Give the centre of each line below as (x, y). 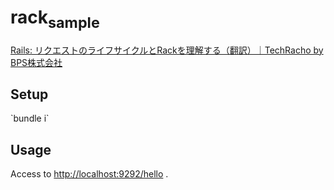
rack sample (55, 19)
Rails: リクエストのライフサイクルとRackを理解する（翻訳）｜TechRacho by (167, 50)
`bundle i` (30, 118)
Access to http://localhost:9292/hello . (89, 174)
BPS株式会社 (36, 62)
